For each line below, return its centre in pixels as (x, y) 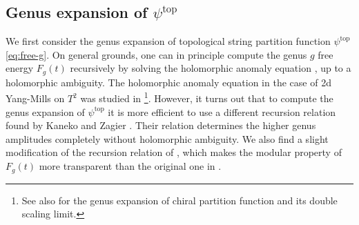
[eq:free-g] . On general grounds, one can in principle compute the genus (156, 54)
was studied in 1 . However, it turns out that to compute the (207, 97)
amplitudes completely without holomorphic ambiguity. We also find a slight (167, 138)
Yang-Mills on (35, 98)
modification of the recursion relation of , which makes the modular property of (174, 152)
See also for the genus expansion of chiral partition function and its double (179, 200)
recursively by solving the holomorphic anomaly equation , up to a (211, 68)
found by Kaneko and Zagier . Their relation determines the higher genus (161, 125)
